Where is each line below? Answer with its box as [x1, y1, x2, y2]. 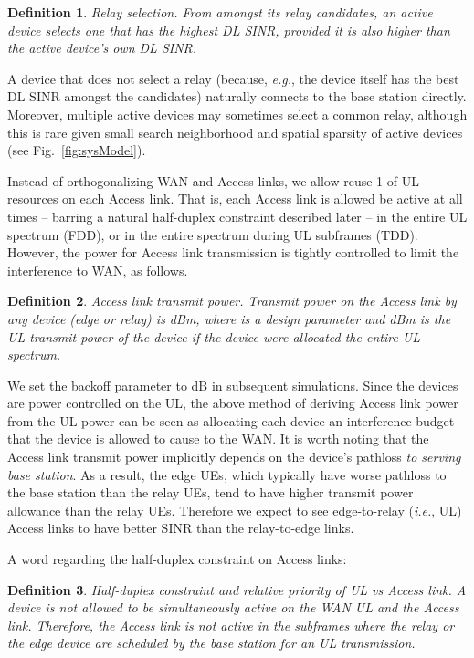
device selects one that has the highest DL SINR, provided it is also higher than [7, 20, 450, 39]
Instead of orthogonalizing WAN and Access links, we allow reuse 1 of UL [7, 171, 419, 190]
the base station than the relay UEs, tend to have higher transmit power [7, 483, 414, 502]
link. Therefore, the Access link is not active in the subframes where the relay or [7, 615, 455, 634]
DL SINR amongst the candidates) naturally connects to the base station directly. [7, 87, 467, 106]
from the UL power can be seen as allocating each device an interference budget [7, 411, 455, 430]
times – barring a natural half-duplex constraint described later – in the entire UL [7, 206, 468, 225]
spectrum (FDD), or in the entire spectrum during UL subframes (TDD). [7, 225, 418, 244]
